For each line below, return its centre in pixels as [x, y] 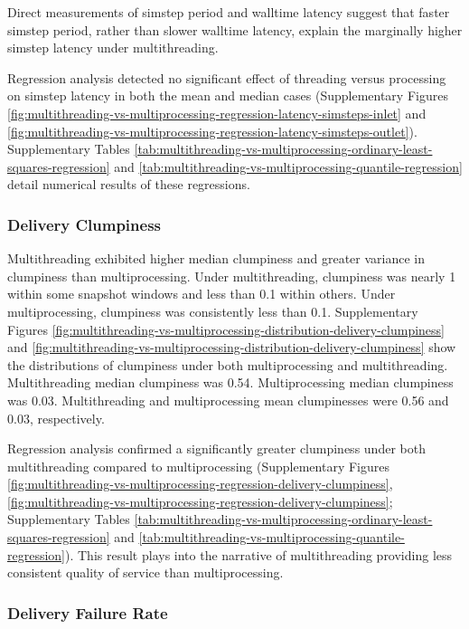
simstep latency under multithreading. [113, 48]
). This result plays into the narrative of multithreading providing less [259, 554]
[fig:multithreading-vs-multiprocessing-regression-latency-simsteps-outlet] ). [212, 131]
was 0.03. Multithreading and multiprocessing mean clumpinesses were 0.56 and [228, 400]
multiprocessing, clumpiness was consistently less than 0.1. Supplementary [213, 311]
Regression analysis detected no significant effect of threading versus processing [227, 77]
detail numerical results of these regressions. [129, 184]
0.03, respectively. [56, 418]
